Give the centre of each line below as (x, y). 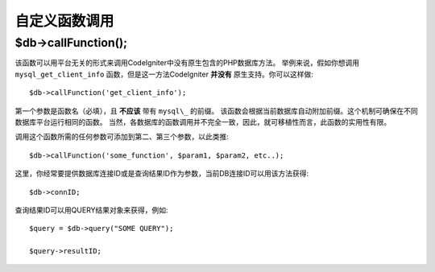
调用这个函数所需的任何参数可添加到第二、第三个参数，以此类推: (122, 137)
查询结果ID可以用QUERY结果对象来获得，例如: (91, 210)
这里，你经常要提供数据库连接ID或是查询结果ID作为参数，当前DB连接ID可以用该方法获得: (162, 174)
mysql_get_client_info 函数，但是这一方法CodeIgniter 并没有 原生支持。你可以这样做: (164, 74)
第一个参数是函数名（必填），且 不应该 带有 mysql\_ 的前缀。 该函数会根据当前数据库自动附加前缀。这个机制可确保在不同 (216, 111)
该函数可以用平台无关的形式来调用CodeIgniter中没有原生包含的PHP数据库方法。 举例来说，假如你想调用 (187, 63)
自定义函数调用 (64, 21)
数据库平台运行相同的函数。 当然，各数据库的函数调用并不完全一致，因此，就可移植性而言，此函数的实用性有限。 (203, 122)
